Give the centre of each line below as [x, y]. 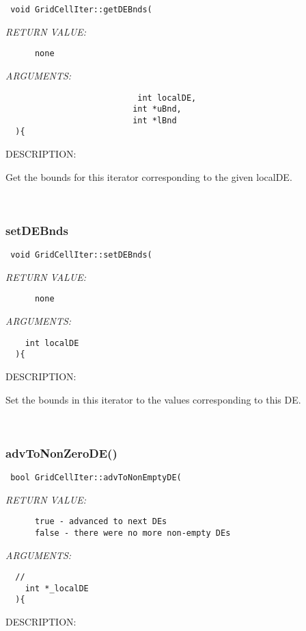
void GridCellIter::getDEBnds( [81, 10]
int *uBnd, [157, 109]
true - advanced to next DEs [101, 522]
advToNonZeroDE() [61, 453]
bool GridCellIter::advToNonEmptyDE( [96, 477]
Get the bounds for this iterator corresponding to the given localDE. [149, 176]
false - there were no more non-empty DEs [133, 533]
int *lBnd [155, 120]
